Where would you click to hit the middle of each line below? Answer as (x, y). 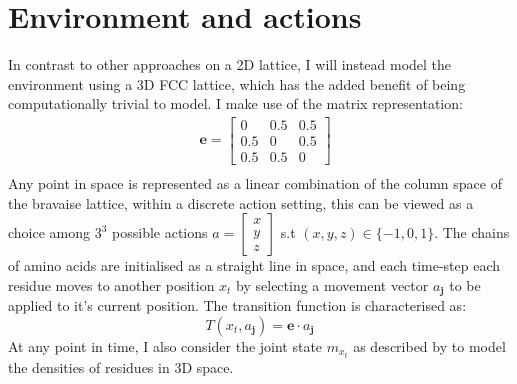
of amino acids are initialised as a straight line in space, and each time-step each (254, 265)
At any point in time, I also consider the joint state (165, 345)
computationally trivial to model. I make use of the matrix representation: (235, 103)
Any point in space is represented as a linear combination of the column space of (255, 183)
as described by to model (429, 345)
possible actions (160, 232)
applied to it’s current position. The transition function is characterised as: (237, 305)
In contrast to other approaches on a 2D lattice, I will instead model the (230, 64)
